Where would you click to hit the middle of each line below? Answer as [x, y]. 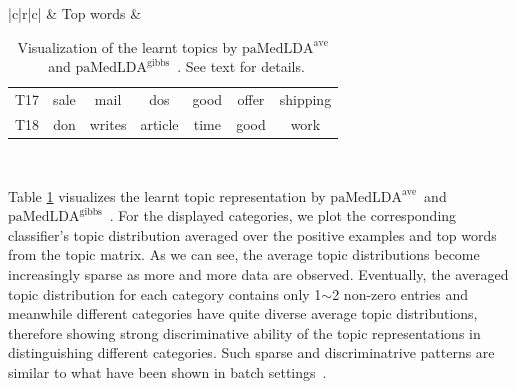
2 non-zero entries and [400, 293]
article [159, 123]
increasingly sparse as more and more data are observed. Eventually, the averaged [258, 273]
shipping [305, 99]
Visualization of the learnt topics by [127, 46]
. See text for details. [241, 66]
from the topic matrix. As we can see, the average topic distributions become [244, 254]
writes [108, 123]
